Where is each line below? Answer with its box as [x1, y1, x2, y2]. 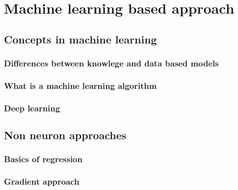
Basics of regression [4, 153, 83, 165]
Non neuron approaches [4, 127, 127, 143]
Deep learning [4, 102, 60, 114]
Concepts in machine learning [4, 31, 157, 46]
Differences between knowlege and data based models [4, 57, 219, 69]
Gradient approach [4, 175, 80, 188]
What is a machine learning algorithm [4, 79, 157, 91]
